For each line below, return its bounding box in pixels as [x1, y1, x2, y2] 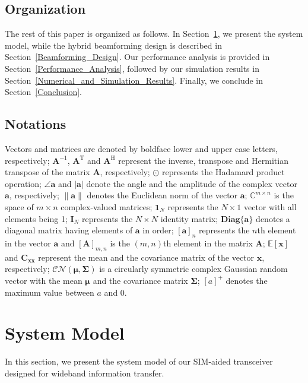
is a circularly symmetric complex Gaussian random [99, 262, 288, 275]
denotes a [256, 212, 290, 224]
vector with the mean [5, 274, 82, 286]
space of [5, 200, 34, 213]
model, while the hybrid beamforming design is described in [5, 39, 222, 51]
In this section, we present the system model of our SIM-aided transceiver [5, 355, 273, 368]
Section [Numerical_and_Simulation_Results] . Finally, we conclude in [5, 74, 263, 86]
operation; [5, 177, 42, 189]
